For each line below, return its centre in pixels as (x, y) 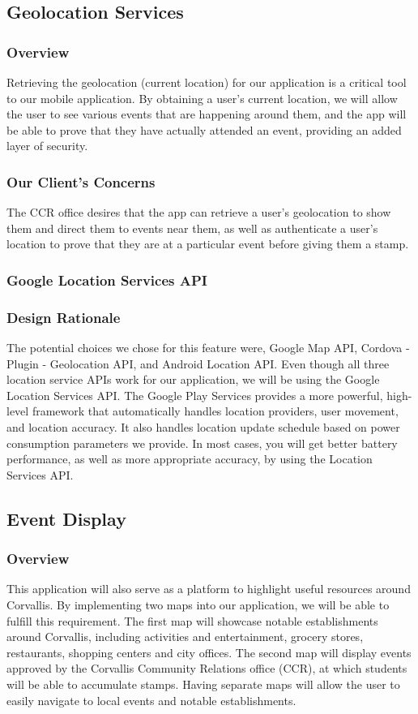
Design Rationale (64, 317)
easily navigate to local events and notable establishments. (151, 700)
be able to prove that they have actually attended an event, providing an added (204, 129)
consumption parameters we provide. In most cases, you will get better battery (202, 443)
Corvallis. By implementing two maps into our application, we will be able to (198, 604)
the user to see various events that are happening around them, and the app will (207, 114)
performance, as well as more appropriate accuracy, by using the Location (190, 459)
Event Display (66, 518)
